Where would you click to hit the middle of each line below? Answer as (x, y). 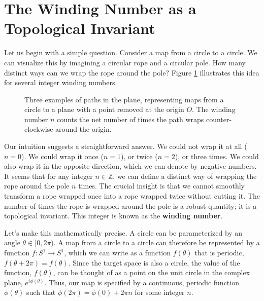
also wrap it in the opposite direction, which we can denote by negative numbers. (130, 166)
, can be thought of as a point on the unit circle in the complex (152, 272)
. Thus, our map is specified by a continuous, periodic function (142, 282)
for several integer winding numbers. (61, 82)
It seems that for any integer (48, 176)
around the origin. (84, 129)
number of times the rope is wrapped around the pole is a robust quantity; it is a (130, 205)
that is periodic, (219, 252)
